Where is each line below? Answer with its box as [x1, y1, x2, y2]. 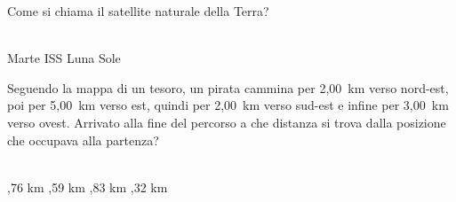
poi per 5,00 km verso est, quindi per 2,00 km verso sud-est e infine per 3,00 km [7, 96, 449, 114]
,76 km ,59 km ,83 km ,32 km [7, 177, 168, 196]
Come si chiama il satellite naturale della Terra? [7, 2, 269, 19]
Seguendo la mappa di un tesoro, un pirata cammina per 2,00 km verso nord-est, [7, 78, 449, 97]
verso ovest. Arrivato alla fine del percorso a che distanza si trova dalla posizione [7, 113, 446, 131]
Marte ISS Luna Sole [7, 49, 121, 67]
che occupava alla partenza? [7, 130, 159, 149]
